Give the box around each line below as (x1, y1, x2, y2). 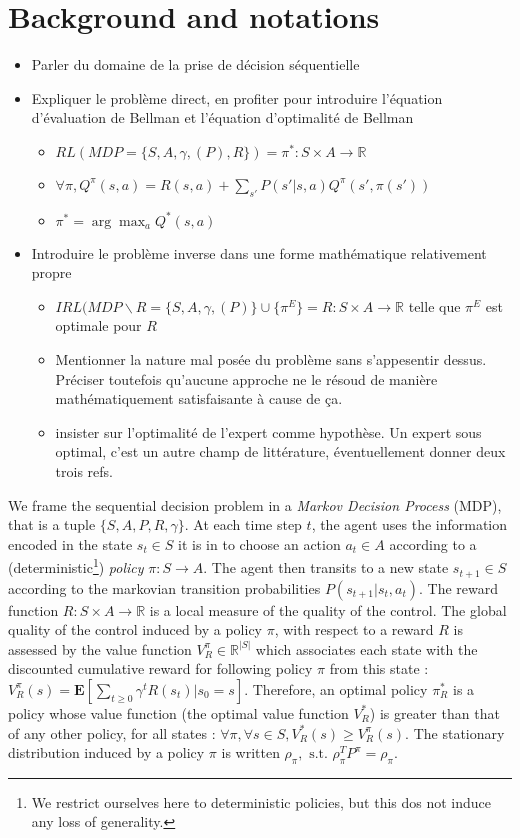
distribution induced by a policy (8, 742, 205, 763)
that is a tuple (8, 514, 96, 535)
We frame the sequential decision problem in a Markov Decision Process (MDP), (8, 494, 502, 515)
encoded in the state (8, 533, 133, 554)
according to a (389, 533, 477, 554)
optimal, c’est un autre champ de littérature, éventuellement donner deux (55, 441, 506, 462)
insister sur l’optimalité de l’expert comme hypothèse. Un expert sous (55, 421, 482, 442)
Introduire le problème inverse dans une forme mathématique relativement (31, 242, 487, 263)
